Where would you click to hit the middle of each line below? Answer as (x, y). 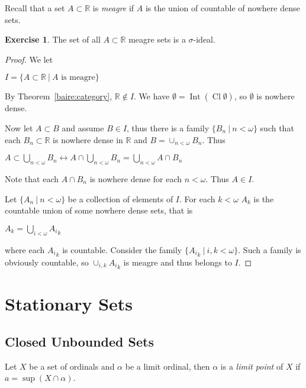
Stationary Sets (69, 304)
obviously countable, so (47, 262)
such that (277, 127)
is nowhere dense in (88, 139)
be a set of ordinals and (72, 366)
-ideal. (204, 39)
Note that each (32, 178)
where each (25, 249)
